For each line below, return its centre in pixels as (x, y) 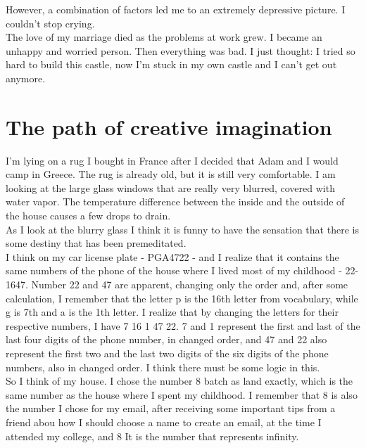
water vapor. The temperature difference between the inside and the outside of (175, 201)
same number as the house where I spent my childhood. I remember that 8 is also (182, 394)
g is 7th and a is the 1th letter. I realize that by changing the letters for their (172, 312)
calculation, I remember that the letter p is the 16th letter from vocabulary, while (182, 298)
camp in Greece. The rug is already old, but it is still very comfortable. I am (171, 174)
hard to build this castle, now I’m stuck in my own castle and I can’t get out (171, 64)
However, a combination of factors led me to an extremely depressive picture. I (176, 9)
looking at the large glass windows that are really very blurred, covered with (170, 187)
